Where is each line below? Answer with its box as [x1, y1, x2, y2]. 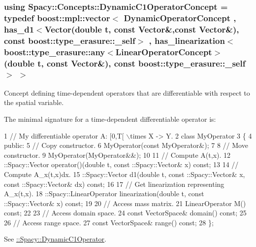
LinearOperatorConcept [115, 45, 212, 58]
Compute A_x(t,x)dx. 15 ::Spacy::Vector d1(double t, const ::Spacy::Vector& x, [4, 169, 245, 179]
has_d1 [4, 23, 34, 35]
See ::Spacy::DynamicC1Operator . [4, 234, 106, 244]
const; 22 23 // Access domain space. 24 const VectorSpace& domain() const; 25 [4, 208, 247, 218]
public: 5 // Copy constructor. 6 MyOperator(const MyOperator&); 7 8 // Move [4, 140, 248, 150]
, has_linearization [149, 34, 225, 46]
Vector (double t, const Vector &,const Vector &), [44, 23, 239, 35]
